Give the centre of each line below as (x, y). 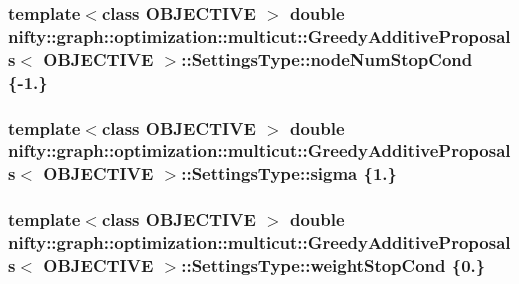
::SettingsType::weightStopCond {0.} (333, 265)
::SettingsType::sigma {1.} (289, 173)
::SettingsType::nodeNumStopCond (327, 58)
